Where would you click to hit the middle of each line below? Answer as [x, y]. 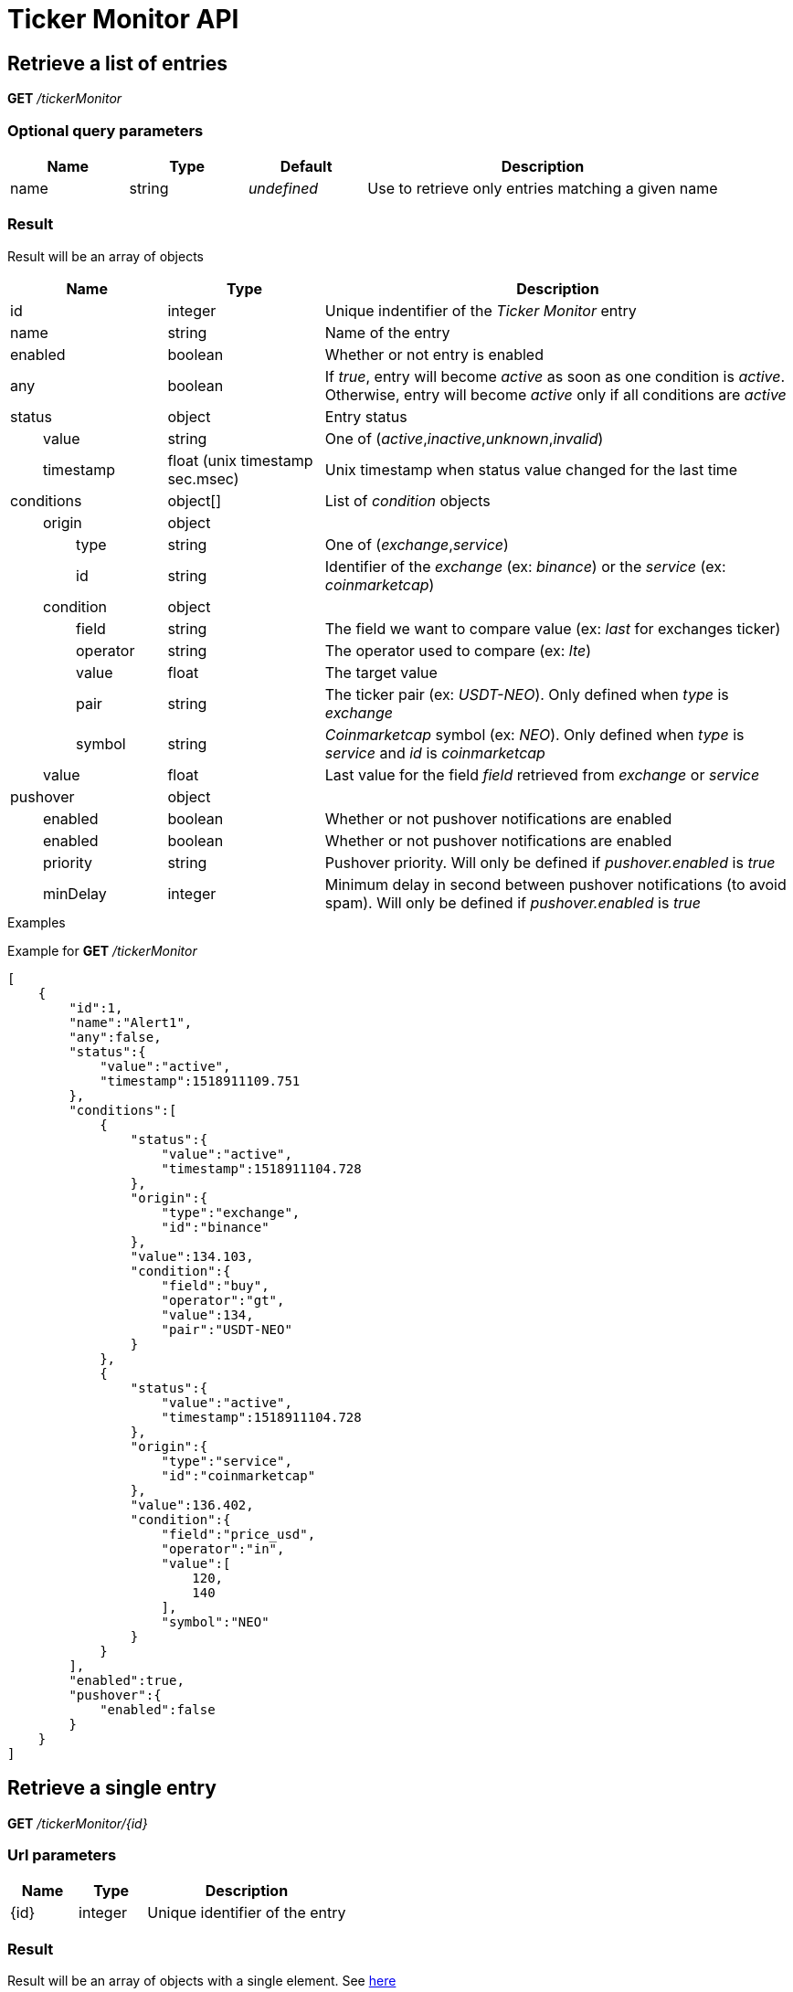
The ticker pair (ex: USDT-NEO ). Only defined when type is [527, 694]
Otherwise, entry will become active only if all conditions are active [555, 394]
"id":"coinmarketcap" [238, 1475]
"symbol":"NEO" [215, 1621]
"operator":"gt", [223, 1300]
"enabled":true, [127, 1680]
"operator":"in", [223, 1548]
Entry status [366, 416]
